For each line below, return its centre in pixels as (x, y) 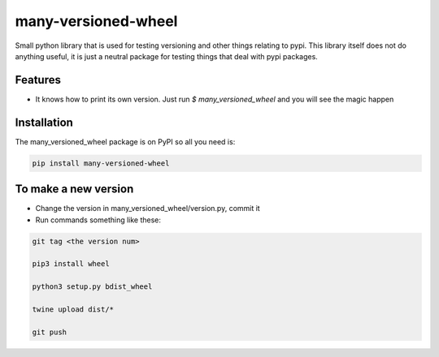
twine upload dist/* (73, 309)
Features (38, 80)
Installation (44, 122)
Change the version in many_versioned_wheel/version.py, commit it (148, 209)
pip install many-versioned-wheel (101, 163)
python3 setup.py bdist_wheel (92, 287)
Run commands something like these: (98, 220)
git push (50, 332)
